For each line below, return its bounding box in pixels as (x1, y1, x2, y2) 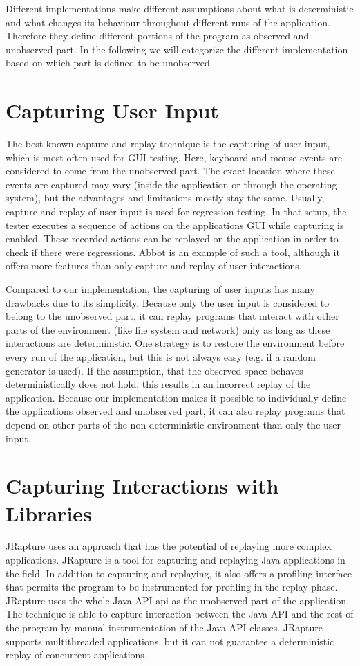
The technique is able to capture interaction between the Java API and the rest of (6, 606, 354, 621)
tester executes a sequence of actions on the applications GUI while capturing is (6, 217, 344, 232)
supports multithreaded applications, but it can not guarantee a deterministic (6, 633, 334, 648)
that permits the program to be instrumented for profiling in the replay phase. (6, 579, 338, 594)
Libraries (6, 498, 92, 527)
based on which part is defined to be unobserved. (6, 55, 213, 70)
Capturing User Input (6, 96, 219, 125)
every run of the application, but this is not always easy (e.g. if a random (6, 350, 316, 363)
